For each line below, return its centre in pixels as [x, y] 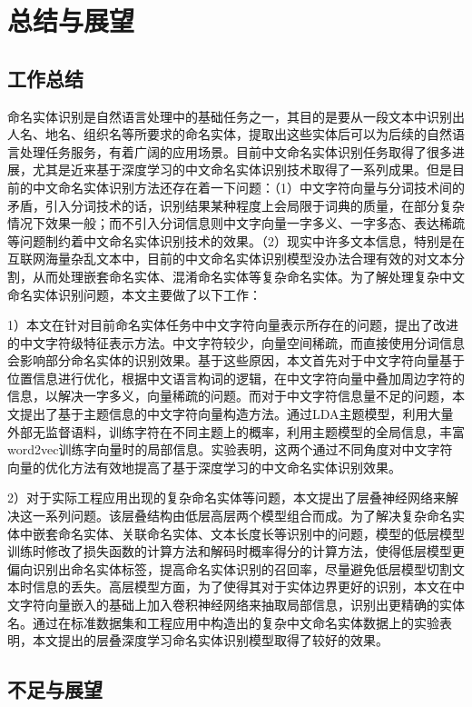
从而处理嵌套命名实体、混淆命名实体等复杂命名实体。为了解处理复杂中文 [248, 276]
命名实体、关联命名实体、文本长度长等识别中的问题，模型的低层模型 [261, 533]
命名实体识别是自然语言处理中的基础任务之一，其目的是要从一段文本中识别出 [236, 116]
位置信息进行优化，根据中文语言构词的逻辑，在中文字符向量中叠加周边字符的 [236, 378]
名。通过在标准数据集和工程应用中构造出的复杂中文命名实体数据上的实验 [223, 622]
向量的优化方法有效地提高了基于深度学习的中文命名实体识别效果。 [204, 467]
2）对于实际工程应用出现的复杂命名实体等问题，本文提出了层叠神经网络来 [226, 498]
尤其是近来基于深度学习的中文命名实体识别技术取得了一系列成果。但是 [242, 169]
